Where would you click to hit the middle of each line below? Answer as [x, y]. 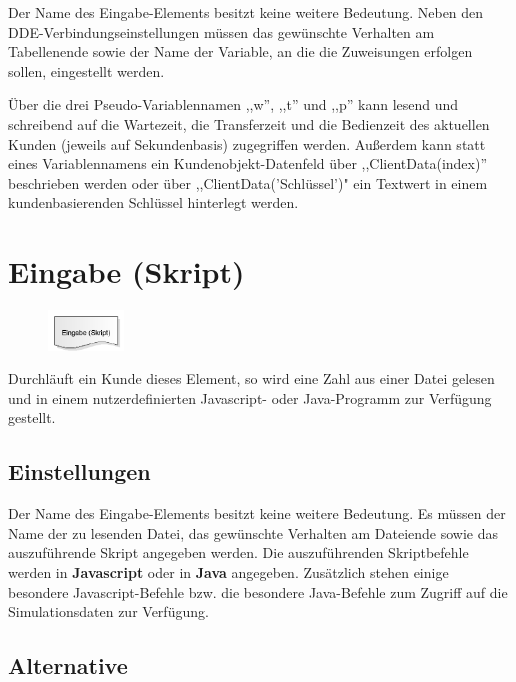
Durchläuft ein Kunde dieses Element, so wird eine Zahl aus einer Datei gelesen [251, 378]
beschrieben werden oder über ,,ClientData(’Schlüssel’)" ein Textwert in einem [248, 182]
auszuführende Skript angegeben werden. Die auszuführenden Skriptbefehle [238, 552]
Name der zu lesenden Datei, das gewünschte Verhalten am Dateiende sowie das [253, 532]
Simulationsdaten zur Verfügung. [108, 611]
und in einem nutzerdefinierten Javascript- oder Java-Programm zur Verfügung [250, 397]
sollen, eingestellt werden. [86, 70]
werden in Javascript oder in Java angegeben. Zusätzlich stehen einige [228, 572]
